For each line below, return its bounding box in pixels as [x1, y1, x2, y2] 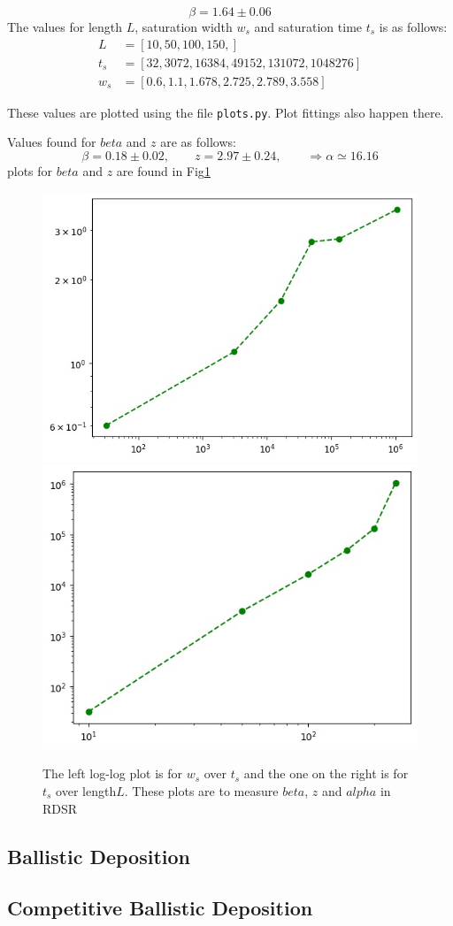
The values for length [7, 18, 123, 35]
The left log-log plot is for [42, 764, 183, 783]
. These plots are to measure [124, 781, 279, 800]
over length [56, 781, 117, 800]
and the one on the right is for [243, 764, 409, 783]
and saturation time [254, 18, 363, 35]
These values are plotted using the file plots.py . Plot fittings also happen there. [7, 103, 444, 121]
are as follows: [160, 133, 236, 151]
